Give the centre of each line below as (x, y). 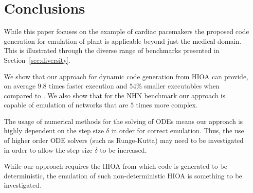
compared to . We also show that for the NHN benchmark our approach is (115, 95)
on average (20, 86)
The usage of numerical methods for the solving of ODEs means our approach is (123, 121)
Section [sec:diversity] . (37, 60)
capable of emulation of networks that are (66, 105)
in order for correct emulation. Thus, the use (178, 131)
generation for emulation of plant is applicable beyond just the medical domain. (123, 41)
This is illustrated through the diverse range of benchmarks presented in (112, 50)
